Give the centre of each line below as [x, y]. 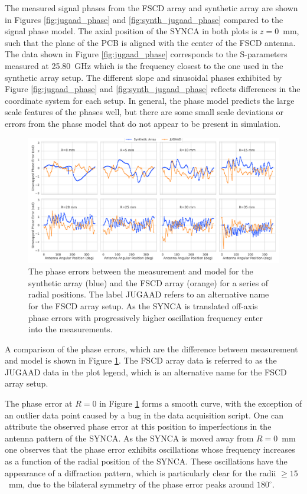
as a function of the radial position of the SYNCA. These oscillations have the [146, 461]
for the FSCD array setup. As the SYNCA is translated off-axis [143, 305]
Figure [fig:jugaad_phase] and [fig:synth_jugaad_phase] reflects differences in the [153, 89]
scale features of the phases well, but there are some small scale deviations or [144, 112]
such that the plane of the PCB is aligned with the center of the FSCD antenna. [150, 42]
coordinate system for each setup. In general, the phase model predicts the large [150, 100]
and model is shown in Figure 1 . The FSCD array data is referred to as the [141, 360]
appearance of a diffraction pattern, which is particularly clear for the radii [141, 472]
